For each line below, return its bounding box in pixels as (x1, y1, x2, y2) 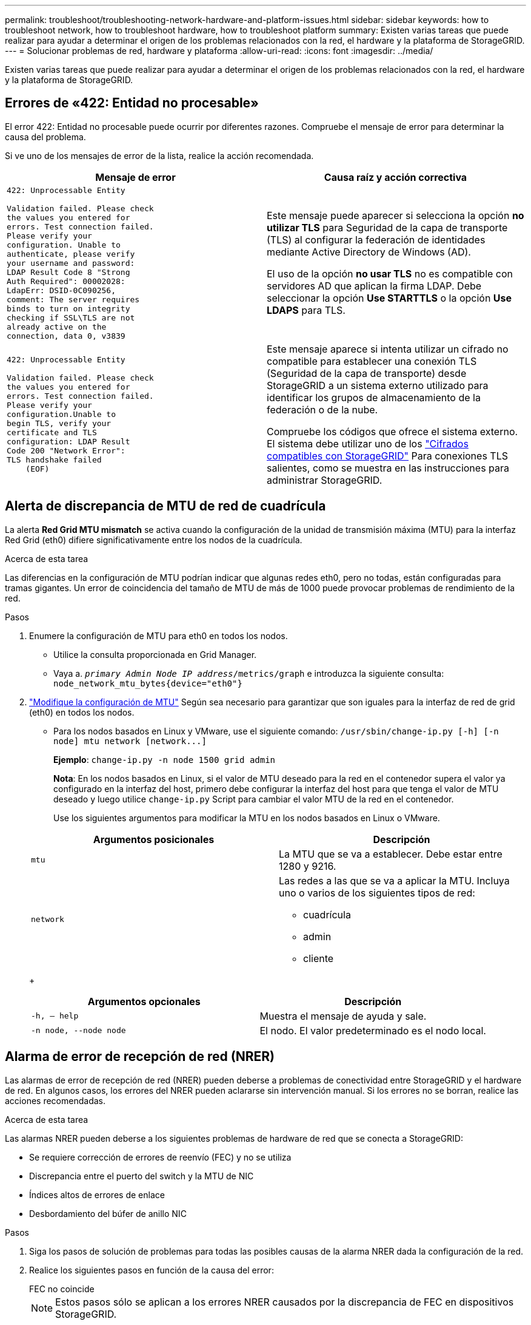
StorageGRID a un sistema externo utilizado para (267, 379, 489, 391)
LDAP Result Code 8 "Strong (7, 267, 130, 277)
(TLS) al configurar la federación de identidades (267, 234, 486, 246)
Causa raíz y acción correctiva (324, 171, 467, 183)
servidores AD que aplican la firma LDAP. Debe (267, 280, 482, 293)
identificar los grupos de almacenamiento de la (267, 391, 481, 404)
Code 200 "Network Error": (7, 446, 125, 456)
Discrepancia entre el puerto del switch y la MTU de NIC (29, 1170, 254, 1181)
